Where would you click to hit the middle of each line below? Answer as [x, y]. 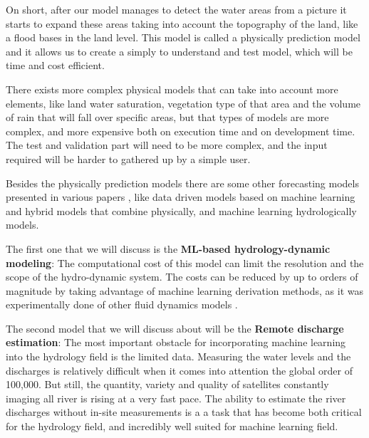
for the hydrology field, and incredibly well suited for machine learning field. [172, 426]
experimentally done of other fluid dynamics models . [122, 304]
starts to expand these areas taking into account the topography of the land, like [182, 23]
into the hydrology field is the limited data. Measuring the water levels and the [178, 356]
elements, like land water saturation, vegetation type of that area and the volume [183, 103]
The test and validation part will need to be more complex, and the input [167, 145]
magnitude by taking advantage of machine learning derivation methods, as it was [184, 290]
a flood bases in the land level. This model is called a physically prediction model [183, 37]
